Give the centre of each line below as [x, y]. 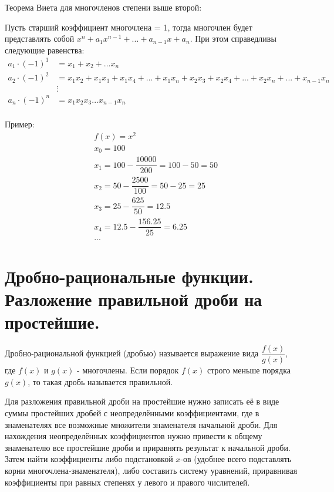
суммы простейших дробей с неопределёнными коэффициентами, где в [132, 412]
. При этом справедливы [233, 38]
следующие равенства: [45, 50]
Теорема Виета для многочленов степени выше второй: [103, 7]
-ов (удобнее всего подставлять [236, 459]
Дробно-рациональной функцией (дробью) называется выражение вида [132, 353]
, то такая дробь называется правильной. [100, 381]
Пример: [20, 124]
